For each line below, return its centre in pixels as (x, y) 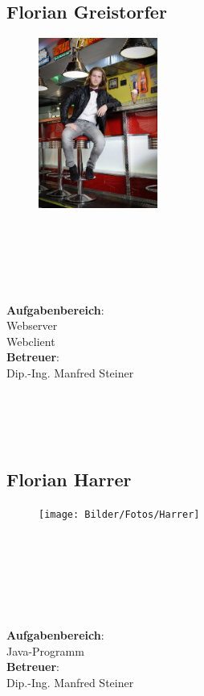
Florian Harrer (69, 479)
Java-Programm (45, 650)
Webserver (32, 325)
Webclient (31, 341)
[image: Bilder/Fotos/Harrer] (119, 515)
